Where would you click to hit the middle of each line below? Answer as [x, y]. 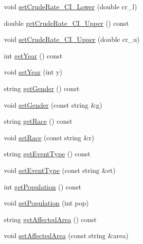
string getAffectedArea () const [50, 219]
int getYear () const [33, 55]
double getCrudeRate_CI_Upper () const [66, 23]
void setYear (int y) [33, 72]
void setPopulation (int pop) [46, 203]
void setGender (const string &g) [53, 104]
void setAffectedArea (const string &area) [66, 235]
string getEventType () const [47, 154]
